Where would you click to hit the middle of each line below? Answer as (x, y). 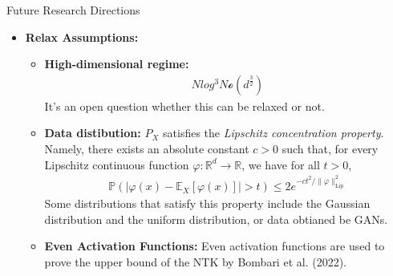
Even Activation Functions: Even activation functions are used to (215, 246)
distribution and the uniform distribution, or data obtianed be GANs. (216, 219)
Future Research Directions (73, 10)
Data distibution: (93, 133)
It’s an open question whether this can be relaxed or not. (184, 106)
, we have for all (281, 164)
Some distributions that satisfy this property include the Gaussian (207, 203)
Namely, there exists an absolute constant (147, 148)
